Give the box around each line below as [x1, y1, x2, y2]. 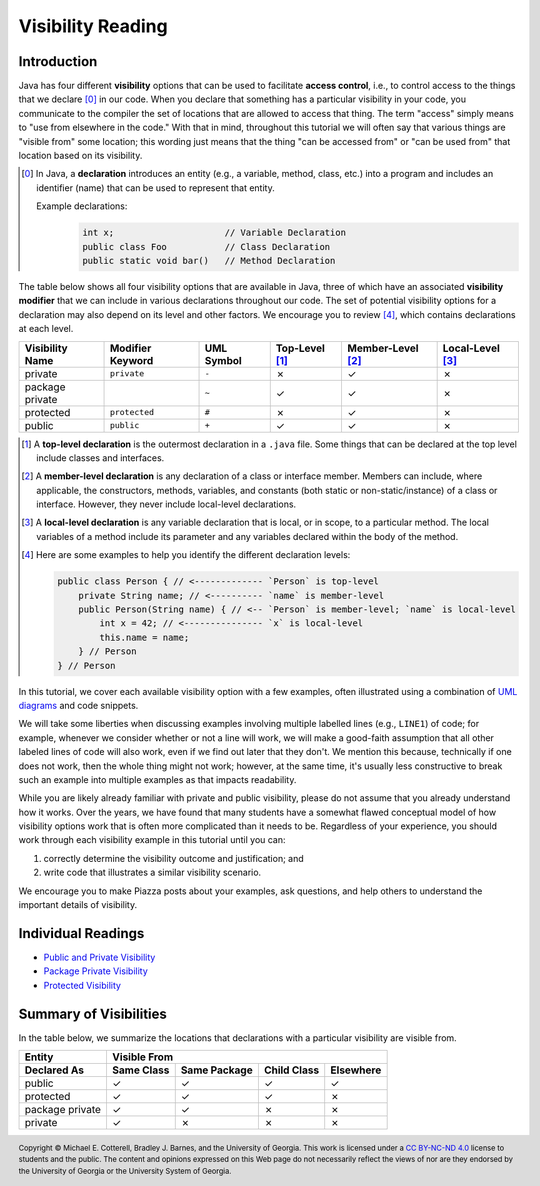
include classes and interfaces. [36, 451, 165, 464]
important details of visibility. [18, 899, 138, 911]
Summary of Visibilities [18, 1005, 167, 1022]
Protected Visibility [43, 979, 122, 991]
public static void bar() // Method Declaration [81, 255, 336, 266]
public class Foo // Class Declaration [81, 241, 331, 252]
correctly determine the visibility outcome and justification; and [43, 852, 304, 864]
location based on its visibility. [18, 150, 143, 162]
